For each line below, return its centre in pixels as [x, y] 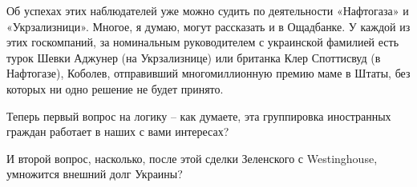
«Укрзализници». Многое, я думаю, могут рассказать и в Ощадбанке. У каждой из [208, 26]
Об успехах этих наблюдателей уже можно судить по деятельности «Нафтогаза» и [208, 10]
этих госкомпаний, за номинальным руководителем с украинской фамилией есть [203, 42]
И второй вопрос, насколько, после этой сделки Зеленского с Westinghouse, [192, 158]
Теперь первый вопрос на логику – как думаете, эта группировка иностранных [199, 115]
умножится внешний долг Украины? [95, 174]
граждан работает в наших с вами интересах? [118, 131]
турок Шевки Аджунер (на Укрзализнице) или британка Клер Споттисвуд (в [194, 57]
